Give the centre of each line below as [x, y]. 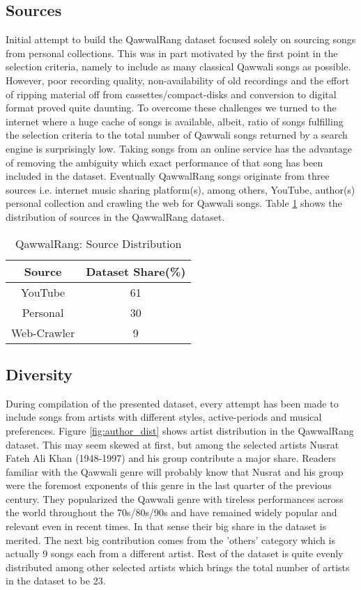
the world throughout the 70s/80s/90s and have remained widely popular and [171, 512]
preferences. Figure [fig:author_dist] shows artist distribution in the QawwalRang [180, 430]
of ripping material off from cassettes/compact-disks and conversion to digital [171, 94]
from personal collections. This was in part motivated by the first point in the [172, 53]
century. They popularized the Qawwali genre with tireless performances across [175, 498]
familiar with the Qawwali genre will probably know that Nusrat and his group [175, 471]
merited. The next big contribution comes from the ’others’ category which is [170, 539]
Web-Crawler [43, 332]
